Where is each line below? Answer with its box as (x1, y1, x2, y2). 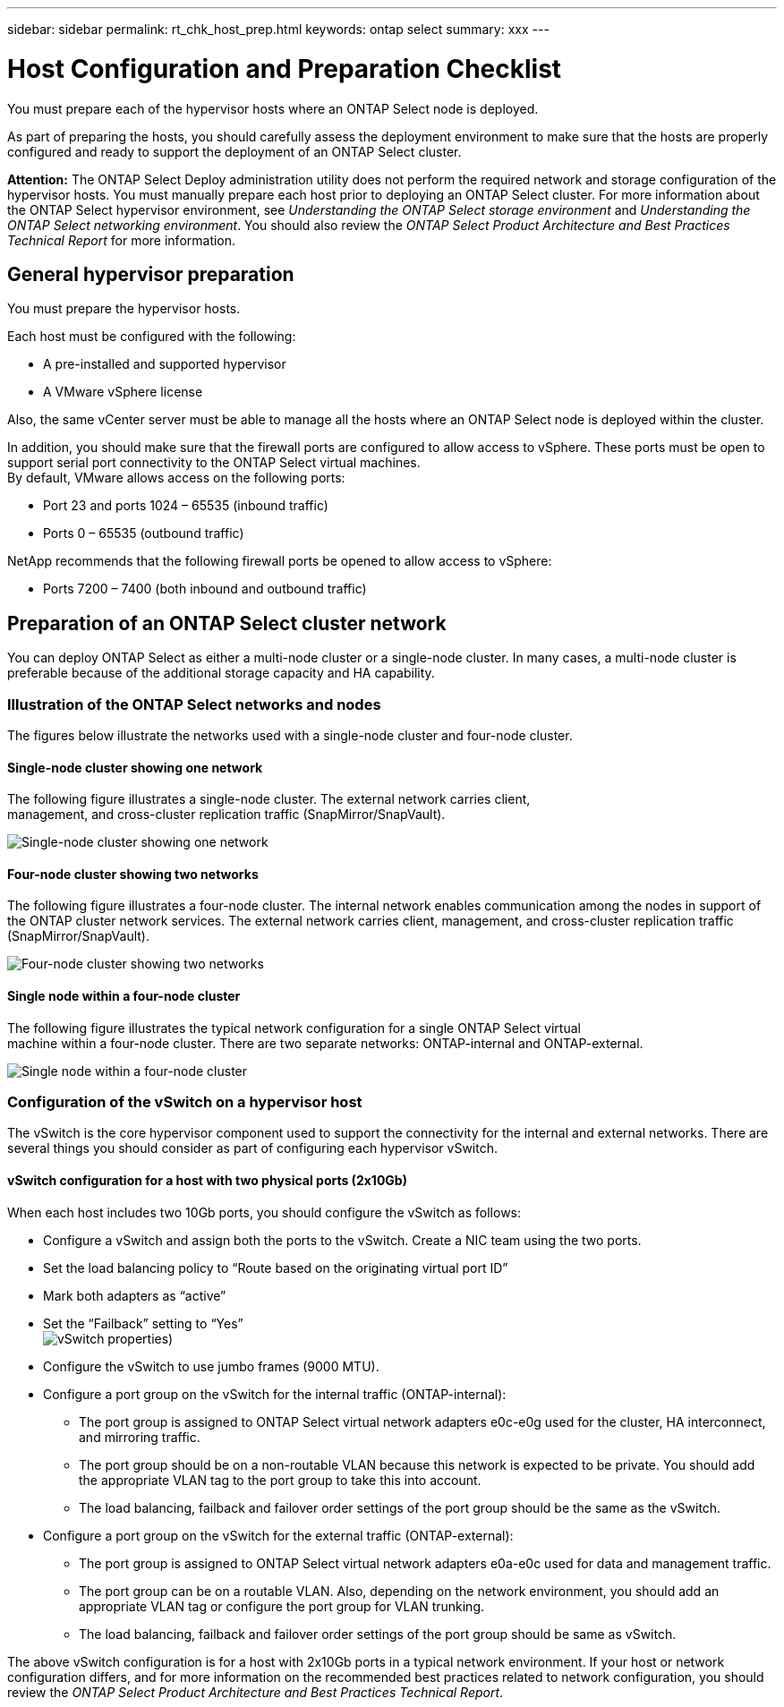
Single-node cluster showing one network (7, 759, 263, 775)
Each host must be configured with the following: (7, 329, 296, 345)
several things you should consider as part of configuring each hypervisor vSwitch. (7, 1140, 498, 1156)
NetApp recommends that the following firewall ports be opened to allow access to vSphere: (7, 553, 552, 569)
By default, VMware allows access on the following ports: (7, 470, 345, 486)
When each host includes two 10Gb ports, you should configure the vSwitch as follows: (7, 1204, 522, 1220)
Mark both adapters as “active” (43, 1287, 226, 1303)
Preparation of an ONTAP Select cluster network (7, 611, 447, 635)
